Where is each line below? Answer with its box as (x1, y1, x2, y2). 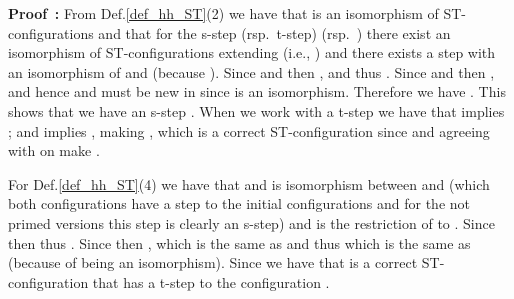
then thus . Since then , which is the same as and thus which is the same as (8, 232, 471, 253)
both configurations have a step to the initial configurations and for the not (8, 193, 471, 214)
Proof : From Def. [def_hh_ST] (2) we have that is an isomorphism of (8, 3, 439, 23)
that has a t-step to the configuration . (92, 271, 330, 292)
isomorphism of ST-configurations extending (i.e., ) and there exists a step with (8, 42, 496, 63)
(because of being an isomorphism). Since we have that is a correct (8, 252, 418, 273)
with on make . (8, 140, 100, 161)
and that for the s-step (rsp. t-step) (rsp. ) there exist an (98, 22, 451, 43)
